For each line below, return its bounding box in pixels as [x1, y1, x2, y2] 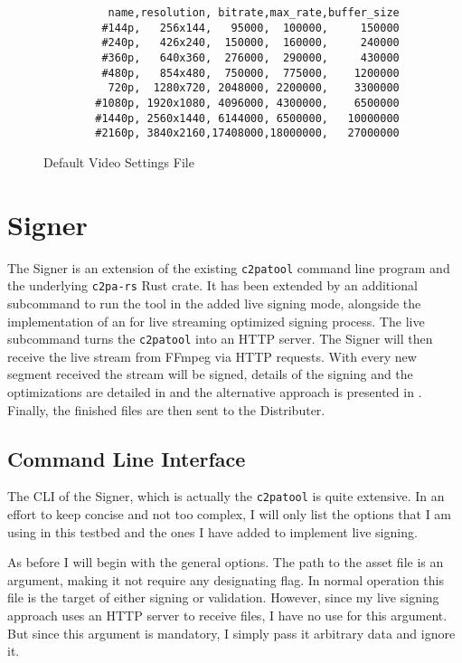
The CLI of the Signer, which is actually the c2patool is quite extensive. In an [7, 487, 445, 506]
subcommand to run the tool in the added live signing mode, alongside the [7, 293, 421, 312]
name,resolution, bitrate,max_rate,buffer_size [108, 6, 400, 19]
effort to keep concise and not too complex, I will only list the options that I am [7, 505, 452, 524]
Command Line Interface [7, 444, 246, 472]
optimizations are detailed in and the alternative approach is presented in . [7, 382, 422, 401]
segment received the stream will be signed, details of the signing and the [7, 365, 413, 384]
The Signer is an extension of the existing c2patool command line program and [7, 258, 450, 277]
